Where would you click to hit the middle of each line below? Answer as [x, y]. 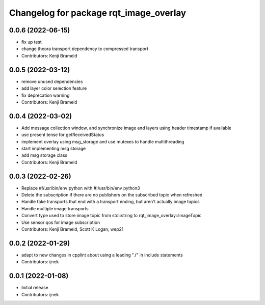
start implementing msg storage [53, 148]
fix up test [31, 42]
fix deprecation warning [45, 95]
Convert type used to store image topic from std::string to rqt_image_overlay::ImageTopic [111, 216]
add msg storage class [44, 155]
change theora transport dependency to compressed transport [85, 49]
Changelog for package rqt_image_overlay [98, 13]
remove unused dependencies [52, 82]
